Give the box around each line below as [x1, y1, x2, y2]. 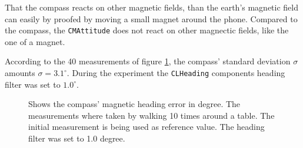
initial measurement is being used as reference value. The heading [28, 121, 265, 133]
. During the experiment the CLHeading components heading [66, 67, 285, 79]
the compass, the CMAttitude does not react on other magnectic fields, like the [5, 24, 289, 36]
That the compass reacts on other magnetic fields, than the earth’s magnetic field [5, 1, 299, 13]
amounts [5, 67, 35, 79]
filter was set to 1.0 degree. [28, 132, 125, 144]
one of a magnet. [5, 35, 65, 47]
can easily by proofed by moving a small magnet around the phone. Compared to [5, 12, 298, 25]
